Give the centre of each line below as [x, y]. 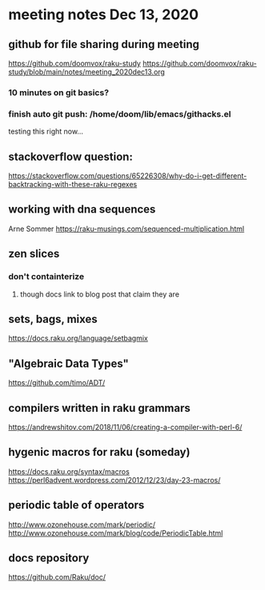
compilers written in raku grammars [99, 408]
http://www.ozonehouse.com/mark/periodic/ [82, 524]
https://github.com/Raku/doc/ [57, 577]
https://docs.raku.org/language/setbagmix [78, 338]
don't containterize [46, 277]
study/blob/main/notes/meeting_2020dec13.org [87, 72]
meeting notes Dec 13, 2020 [103, 15]
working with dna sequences [82, 209]
